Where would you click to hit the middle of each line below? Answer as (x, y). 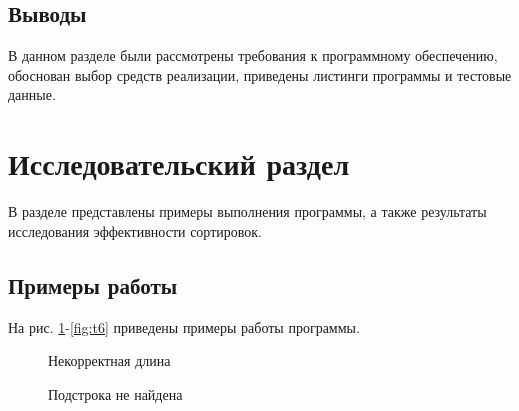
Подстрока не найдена (115, 393)
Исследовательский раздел (179, 163)
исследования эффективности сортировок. (135, 230)
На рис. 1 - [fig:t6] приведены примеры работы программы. (184, 326)
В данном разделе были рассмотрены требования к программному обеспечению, (253, 55)
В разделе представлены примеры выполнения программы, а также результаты (247, 211)
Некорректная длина (109, 360)
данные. (32, 94)
